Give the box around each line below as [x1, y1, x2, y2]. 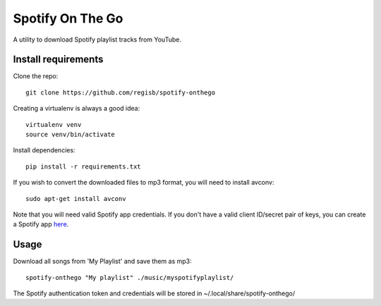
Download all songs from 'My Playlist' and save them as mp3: [13, 257, 192, 266]
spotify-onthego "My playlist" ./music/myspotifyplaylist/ [25, 274, 234, 281]
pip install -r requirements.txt [25, 162, 141, 171]
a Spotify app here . [13, 220, 69, 228]
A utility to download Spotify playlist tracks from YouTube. [13, 35, 181, 44]
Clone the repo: [13, 72, 59, 80]
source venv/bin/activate [25, 130, 116, 139]
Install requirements [13, 54, 104, 66]
